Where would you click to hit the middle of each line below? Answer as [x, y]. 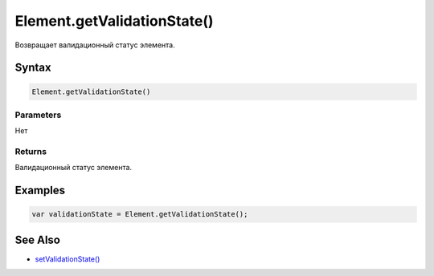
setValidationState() [68, 259]
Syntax [33, 68]
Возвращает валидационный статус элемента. [95, 45]
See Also [37, 239]
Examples [40, 191]
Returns [31, 152]
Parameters [38, 115]
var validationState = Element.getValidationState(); [140, 214]
